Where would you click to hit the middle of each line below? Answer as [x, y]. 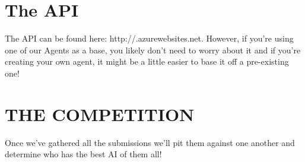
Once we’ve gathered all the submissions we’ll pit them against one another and [150, 142]
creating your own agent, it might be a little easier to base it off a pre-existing [147, 61]
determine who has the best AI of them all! [83, 154]
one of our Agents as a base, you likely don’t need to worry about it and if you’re [153, 50]
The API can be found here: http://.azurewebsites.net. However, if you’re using [149, 38]
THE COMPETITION [100, 114]
